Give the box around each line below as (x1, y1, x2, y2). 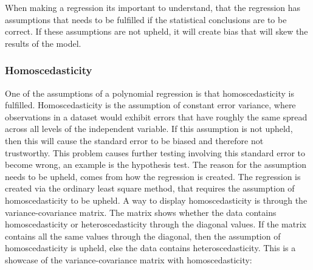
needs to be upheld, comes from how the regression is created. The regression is (5, 170, 301, 182)
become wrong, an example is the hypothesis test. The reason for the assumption (5, 158, 307, 171)
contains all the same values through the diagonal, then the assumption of (5, 229, 281, 242)
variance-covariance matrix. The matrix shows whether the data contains (5, 206, 277, 218)
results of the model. (5, 36, 81, 49)
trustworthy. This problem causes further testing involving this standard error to (5, 146, 306, 159)
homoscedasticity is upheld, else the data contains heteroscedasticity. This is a (5, 241, 296, 254)
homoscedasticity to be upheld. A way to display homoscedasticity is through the (5, 193, 308, 206)
